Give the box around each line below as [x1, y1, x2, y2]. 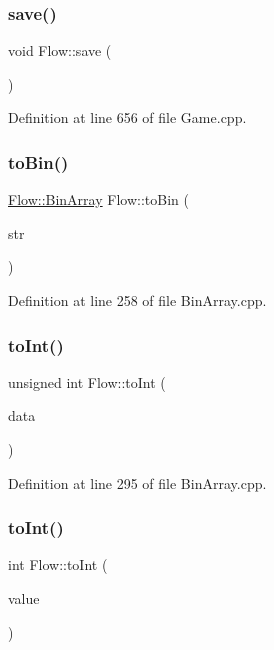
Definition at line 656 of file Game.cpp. [8, 107, 247, 128]
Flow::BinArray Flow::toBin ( [8, 189, 189, 210]
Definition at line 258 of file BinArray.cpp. [8, 290, 267, 310]
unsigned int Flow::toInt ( [8, 371, 166, 392]
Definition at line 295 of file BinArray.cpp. [8, 472, 267, 493]
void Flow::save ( [8, 40, 112, 61]
